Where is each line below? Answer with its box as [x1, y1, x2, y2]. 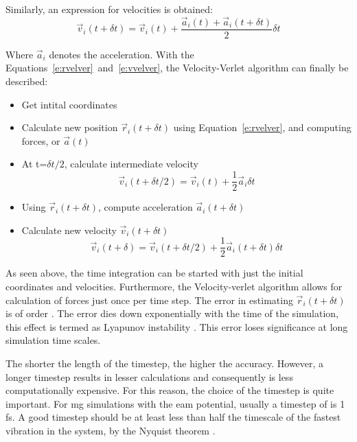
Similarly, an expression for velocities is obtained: [5, 2, 213, 16]
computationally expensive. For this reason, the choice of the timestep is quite [5, 383, 334, 397]
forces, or [21, 133, 60, 148]
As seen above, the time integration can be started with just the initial [5, 266, 303, 280]
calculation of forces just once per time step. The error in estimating [5, 292, 293, 307]
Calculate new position [21, 120, 118, 135]
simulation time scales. [5, 333, 101, 347]
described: [5, 74, 48, 89]
